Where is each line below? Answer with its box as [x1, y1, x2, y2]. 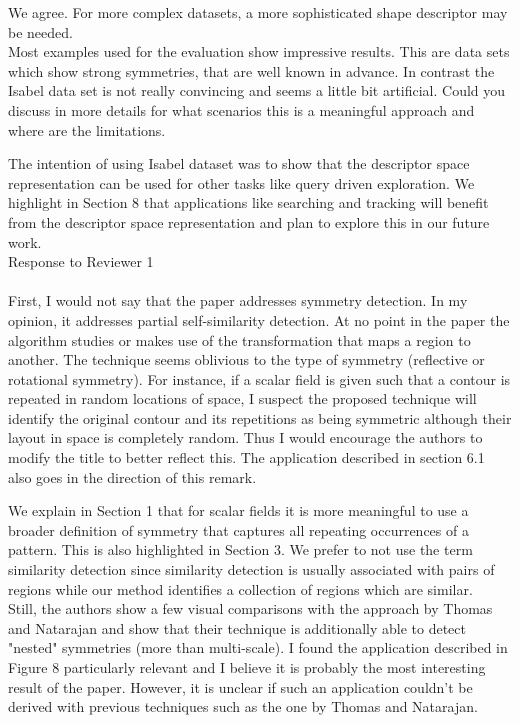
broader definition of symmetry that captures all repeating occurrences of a [8, 519, 469, 540]
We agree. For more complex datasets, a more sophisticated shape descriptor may [8, 2, 508, 22]
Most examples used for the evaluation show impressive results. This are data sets [8, 41, 510, 62]
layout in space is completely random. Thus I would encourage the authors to [8, 427, 483, 448]
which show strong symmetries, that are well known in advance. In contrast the [8, 60, 495, 81]
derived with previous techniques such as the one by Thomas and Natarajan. [8, 696, 478, 717]
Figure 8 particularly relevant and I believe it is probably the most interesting [8, 657, 486, 677]
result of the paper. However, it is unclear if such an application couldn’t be [8, 676, 473, 697]
